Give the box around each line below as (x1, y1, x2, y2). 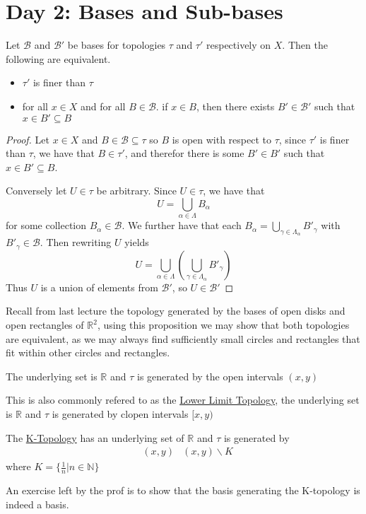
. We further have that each (122, 218, 242, 233)
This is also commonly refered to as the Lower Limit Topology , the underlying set (6, 392, 360, 407)
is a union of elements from (40, 279, 158, 294)
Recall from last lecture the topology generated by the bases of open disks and (6, 303, 346, 318)
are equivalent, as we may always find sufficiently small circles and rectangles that (6, 331, 360, 346)
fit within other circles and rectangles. (6, 345, 170, 360)
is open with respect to (172, 132, 271, 146)
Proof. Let (6, 132, 49, 146)
